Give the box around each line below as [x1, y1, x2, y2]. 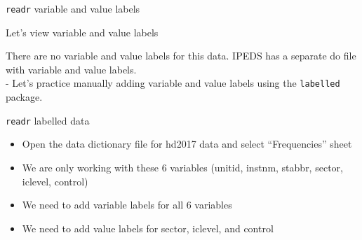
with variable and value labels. [6, 62, 137, 76]
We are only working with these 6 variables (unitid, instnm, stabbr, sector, [22, 160, 343, 174]
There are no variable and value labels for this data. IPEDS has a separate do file [6, 48, 356, 63]
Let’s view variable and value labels [6, 24, 159, 39]
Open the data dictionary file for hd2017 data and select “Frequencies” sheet [22, 136, 352, 151]
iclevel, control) [22, 174, 88, 188]
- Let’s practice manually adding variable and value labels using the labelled [6, 76, 340, 90]
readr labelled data [6, 113, 90, 127]
